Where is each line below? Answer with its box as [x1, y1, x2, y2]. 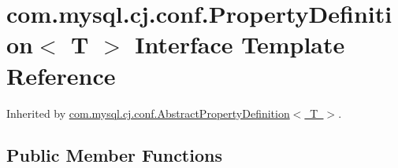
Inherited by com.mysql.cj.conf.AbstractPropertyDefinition [6, 104, 290, 121]
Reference [6, 59, 116, 91]
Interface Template [135, 28, 345, 60]
